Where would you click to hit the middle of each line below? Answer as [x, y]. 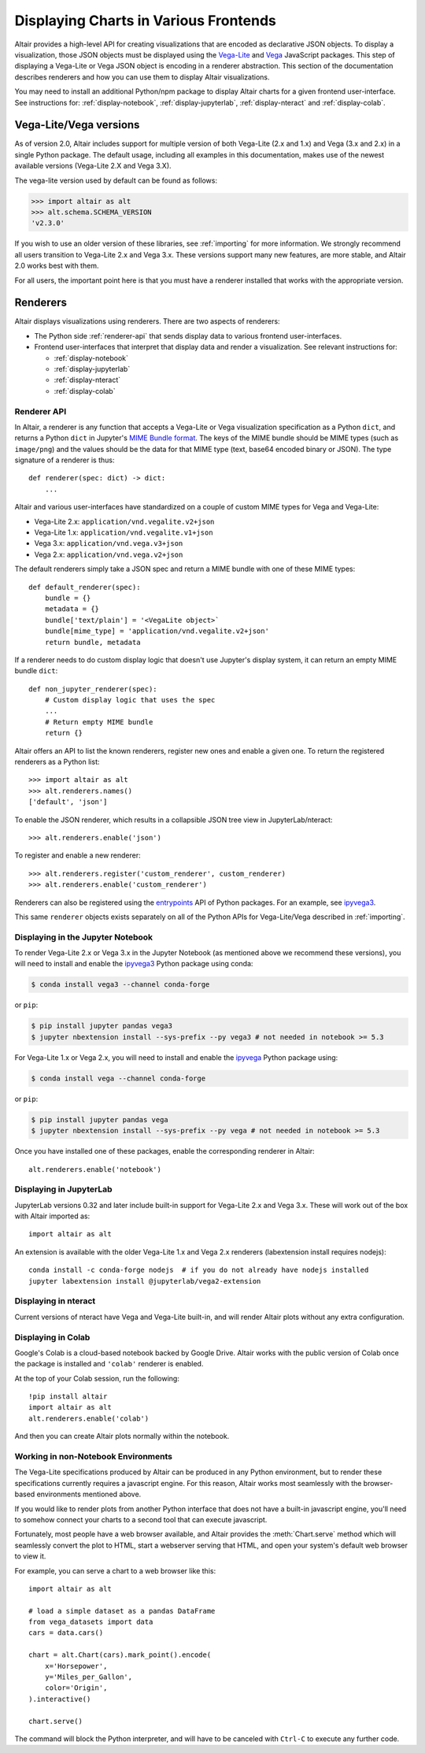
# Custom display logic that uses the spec [130, 700]
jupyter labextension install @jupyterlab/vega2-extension [145, 1281]
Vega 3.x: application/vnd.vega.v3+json [109, 543]
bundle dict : [36, 671]
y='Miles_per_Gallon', [89, 1677]
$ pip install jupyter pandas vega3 [102, 1026]
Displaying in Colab [52, 1337]
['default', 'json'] [68, 802]
